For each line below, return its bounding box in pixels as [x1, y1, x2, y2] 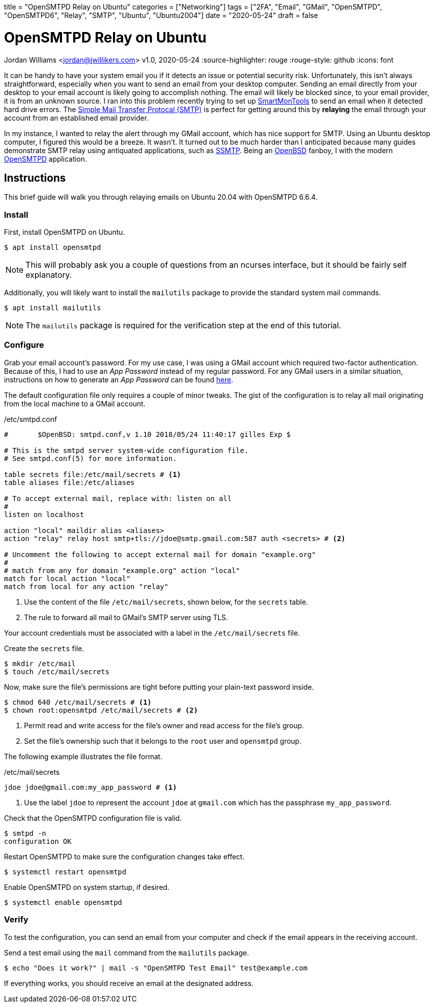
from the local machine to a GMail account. [4, 399, 145, 408]
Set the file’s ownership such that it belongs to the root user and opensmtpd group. [24, 736, 301, 745]
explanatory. [25, 270, 72, 280]
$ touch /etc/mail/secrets [4, 667, 109, 676]
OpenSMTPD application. [4, 154, 87, 163]
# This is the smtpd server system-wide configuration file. [4, 446, 248, 454]
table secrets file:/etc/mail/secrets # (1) [4, 470, 181, 478]
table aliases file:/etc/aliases [4, 478, 135, 486]
